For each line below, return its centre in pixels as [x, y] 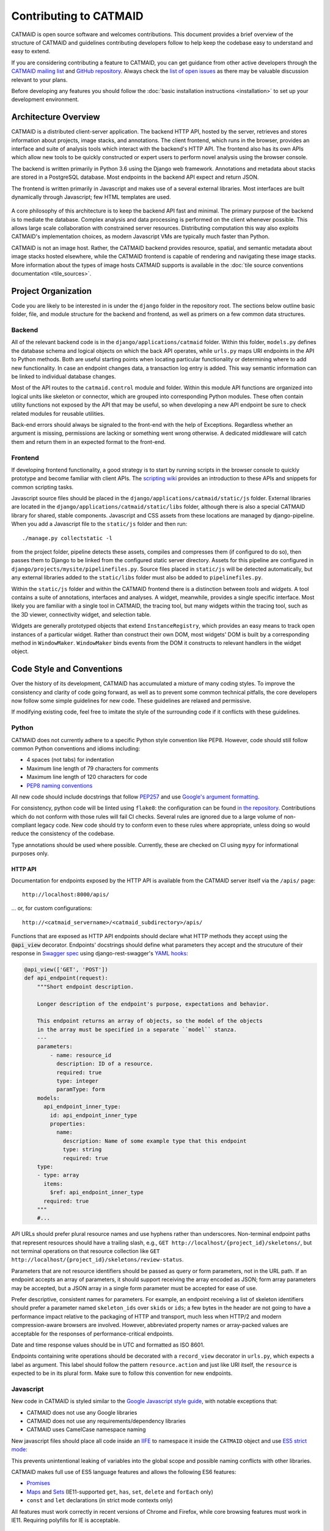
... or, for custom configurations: [52, 908]
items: [53, 1184]
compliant [24, 825]
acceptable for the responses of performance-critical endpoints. [93, 1334]
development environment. [45, 100]
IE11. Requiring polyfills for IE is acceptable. [66, 1520]
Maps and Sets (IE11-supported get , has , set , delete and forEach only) [120, 1492]
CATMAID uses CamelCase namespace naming [86, 1429]
